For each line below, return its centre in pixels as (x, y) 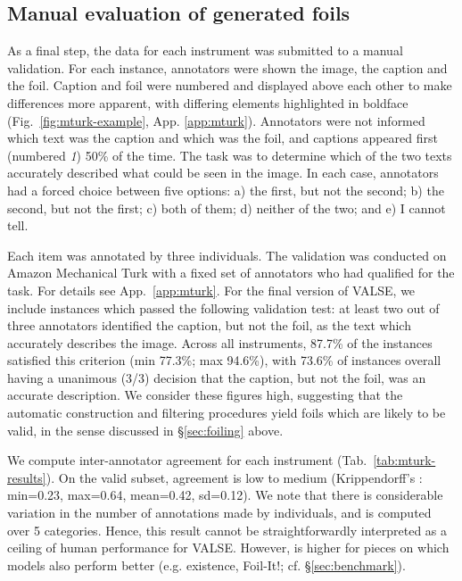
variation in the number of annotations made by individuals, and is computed (219, 513)
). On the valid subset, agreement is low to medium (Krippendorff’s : (234, 477)
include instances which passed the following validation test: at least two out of (223, 307)
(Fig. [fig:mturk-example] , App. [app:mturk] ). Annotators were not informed (216, 120)
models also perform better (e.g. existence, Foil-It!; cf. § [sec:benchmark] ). (206, 564)
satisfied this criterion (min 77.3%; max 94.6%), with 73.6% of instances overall (224, 360)
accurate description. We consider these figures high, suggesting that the (205, 395)
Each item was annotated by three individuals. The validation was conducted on (227, 255)
